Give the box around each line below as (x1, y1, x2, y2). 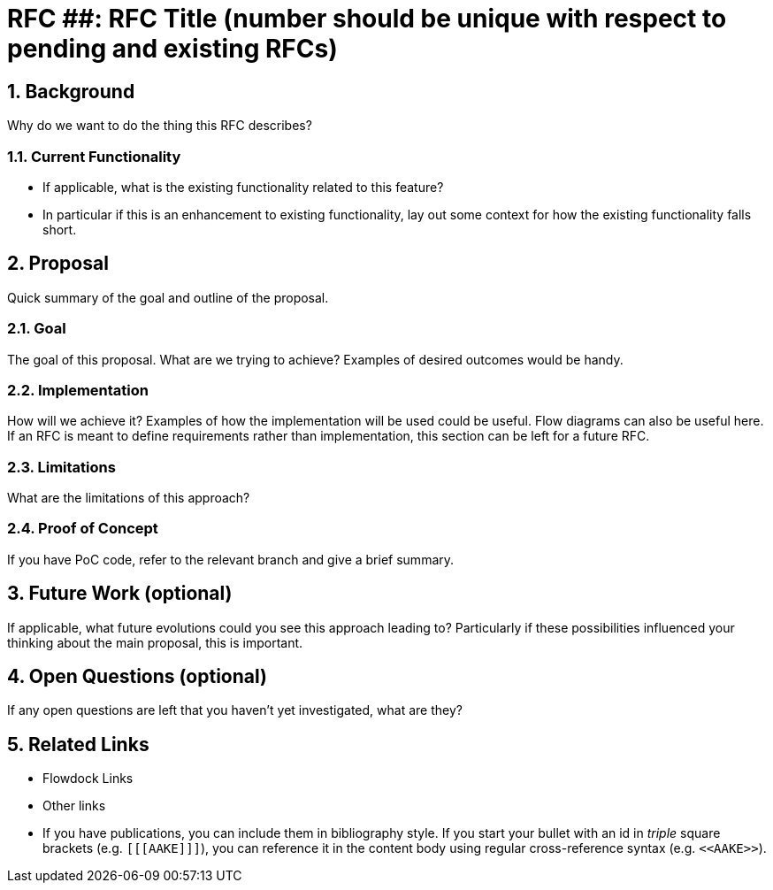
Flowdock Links (42, 771, 134, 786)
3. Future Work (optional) (7, 582, 233, 605)
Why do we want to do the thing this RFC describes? (7, 118, 312, 134)
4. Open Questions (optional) (7, 665, 267, 688)
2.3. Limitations (7, 457, 116, 476)
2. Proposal (7, 252, 109, 275)
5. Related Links (7, 733, 149, 756)
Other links (42, 798, 106, 814)
